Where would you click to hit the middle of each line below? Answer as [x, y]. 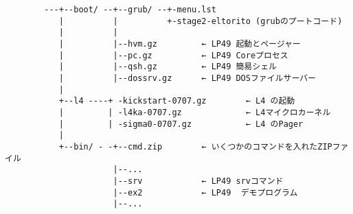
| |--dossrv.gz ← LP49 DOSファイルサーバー [187, 78]
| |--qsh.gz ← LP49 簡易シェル [168, 67]
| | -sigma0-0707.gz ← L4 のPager [181, 124]
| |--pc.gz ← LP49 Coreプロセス [173, 55]
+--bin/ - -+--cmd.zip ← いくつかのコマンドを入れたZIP [195, 146]
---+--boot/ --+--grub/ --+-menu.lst [130, 10]
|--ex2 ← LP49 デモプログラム [205, 192]
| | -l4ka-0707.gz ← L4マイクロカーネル [195, 112]
